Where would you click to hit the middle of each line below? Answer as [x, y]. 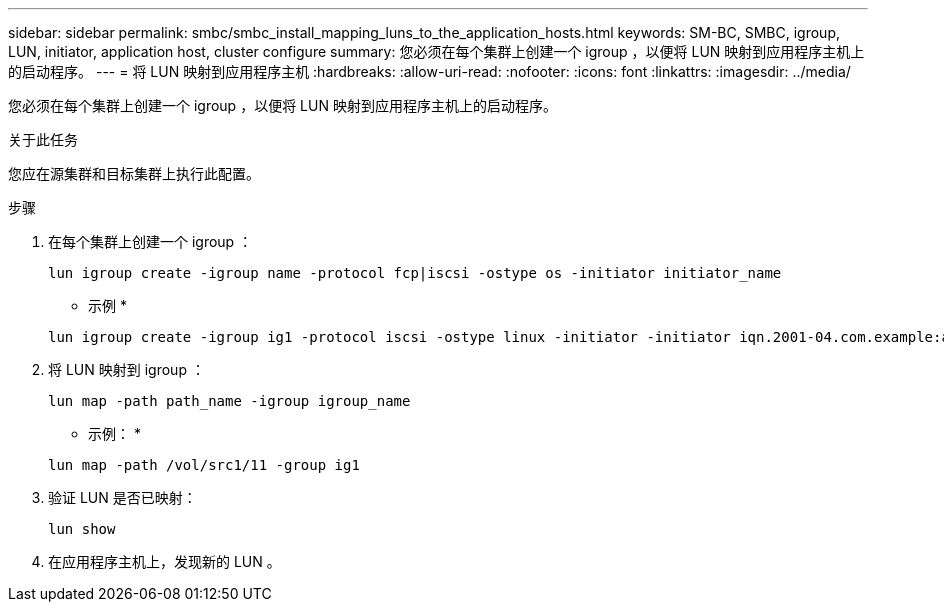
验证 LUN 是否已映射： [122, 497]
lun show [82, 529]
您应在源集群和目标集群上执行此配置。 [134, 173]
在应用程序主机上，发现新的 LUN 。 [164, 561]
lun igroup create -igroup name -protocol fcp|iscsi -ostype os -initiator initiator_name [415, 273]
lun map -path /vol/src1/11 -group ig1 [204, 465]
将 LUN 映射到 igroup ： [126, 369]
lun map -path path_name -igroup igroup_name [229, 401]
